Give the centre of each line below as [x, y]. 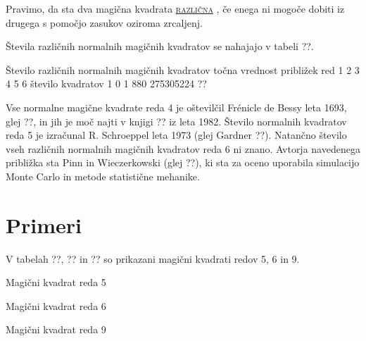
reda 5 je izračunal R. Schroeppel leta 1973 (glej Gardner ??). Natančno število [176, 135]
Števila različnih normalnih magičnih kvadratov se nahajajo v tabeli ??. [160, 46]
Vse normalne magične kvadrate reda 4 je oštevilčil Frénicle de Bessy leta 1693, [176, 107]
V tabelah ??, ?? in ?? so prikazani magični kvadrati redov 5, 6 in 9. [153, 258]
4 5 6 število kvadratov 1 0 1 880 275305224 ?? [106, 83]
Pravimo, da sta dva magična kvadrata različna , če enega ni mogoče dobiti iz [175, 8]
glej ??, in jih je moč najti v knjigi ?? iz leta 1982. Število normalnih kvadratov [176, 121]
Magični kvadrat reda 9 [56, 329]
